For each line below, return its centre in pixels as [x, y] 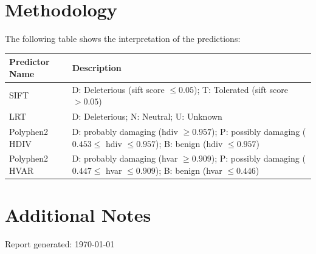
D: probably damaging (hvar [125, 158]
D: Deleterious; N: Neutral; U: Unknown [147, 116]
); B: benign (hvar [189, 170]
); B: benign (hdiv [189, 143]
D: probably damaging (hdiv [125, 131]
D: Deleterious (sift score [118, 89]
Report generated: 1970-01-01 [60, 244]
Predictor [29, 62]
